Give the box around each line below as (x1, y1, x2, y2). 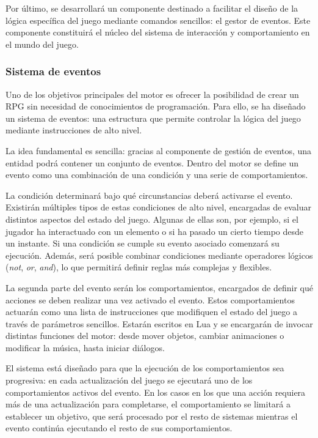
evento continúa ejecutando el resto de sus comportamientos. (5, 421, 233, 434)
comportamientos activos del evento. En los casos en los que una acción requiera (5, 385, 306, 398)
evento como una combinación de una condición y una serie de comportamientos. (5, 168, 308, 181)
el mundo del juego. (5, 37, 79, 50)
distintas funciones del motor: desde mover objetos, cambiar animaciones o (5, 329, 284, 342)
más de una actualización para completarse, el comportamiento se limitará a (5, 398, 291, 410)
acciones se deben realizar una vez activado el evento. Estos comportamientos (5, 293, 295, 306)
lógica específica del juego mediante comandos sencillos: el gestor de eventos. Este (5, 13, 311, 26)
